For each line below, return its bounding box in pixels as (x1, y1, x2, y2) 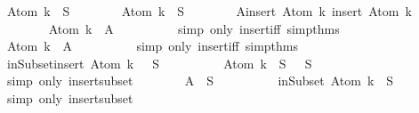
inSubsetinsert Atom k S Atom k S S (6, 53, 312, 72)
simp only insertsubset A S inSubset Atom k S (6, 71, 394, 90)
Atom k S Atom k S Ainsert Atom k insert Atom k (6, 2, 412, 20)
